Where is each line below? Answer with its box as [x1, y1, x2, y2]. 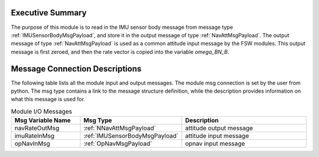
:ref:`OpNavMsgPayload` [83, 139, 153, 148]
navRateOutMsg [14, 124, 60, 132]
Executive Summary [11, 8, 87, 18]
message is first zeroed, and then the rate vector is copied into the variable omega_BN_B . [11, 48, 230, 55]
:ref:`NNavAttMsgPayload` [83, 124, 157, 132]
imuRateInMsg [14, 132, 55, 140]
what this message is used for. [11, 96, 86, 103]
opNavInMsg [14, 139, 50, 148]
